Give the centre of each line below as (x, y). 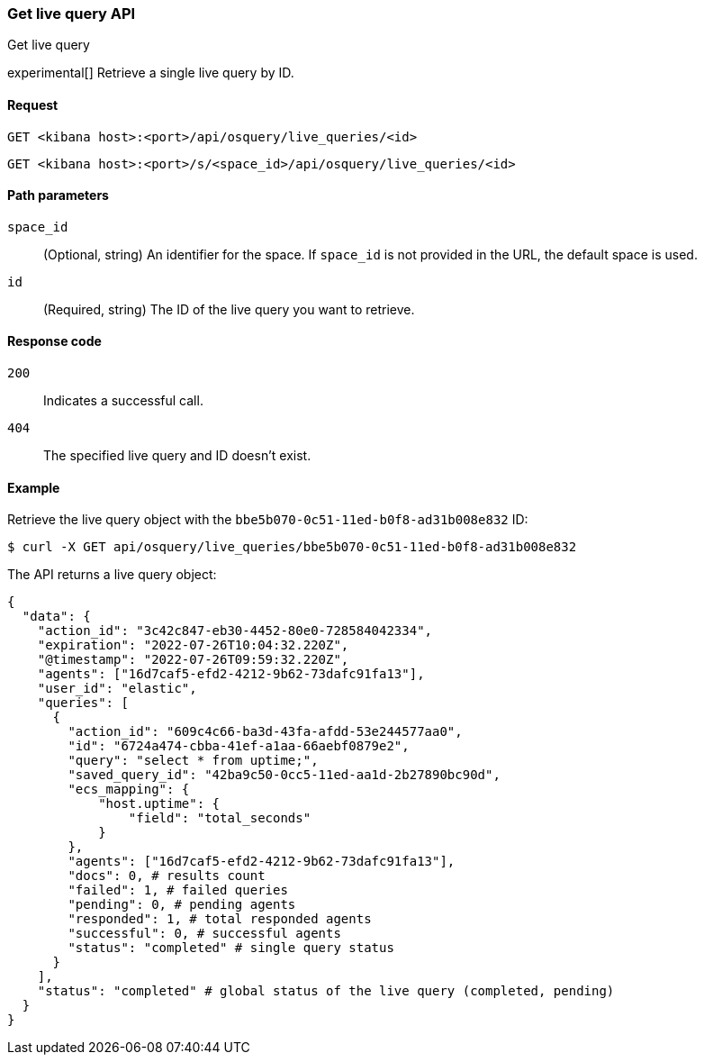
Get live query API (72, 14)
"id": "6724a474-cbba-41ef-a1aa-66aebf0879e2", (239, 746)
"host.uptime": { (159, 804)
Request (33, 104)
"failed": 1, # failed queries (178, 890)
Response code (54, 341)
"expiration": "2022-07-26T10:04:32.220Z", (193, 645)
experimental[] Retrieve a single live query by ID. (151, 73)
